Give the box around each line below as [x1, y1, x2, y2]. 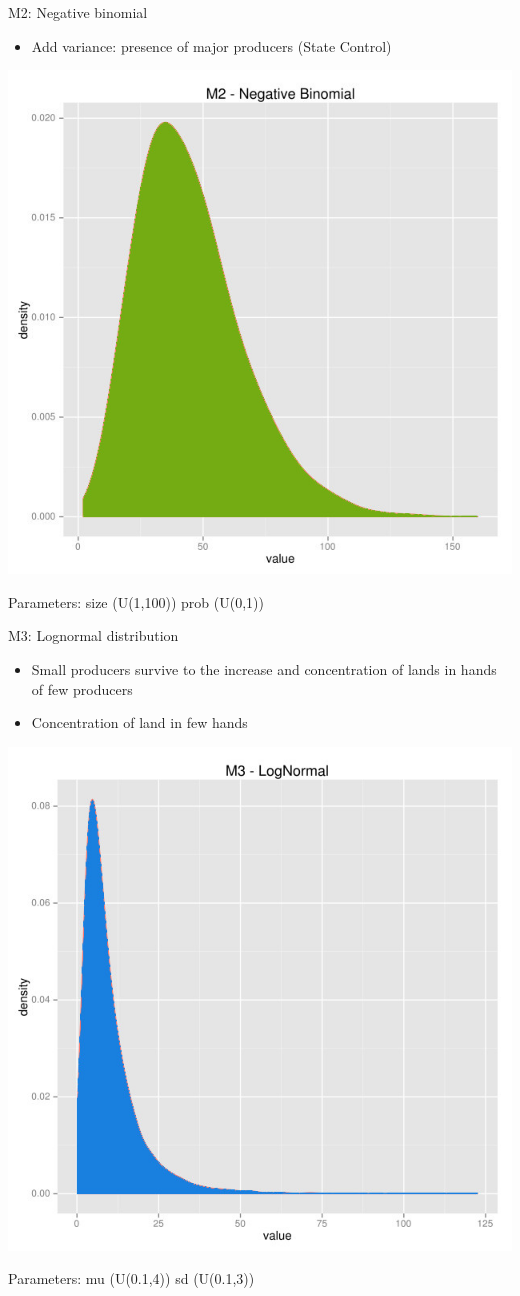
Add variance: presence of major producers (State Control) [31, 35, 392, 56]
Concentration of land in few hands [31, 712, 248, 733]
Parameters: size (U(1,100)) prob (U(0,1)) [8, 591, 264, 612]
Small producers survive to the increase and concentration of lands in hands [31, 658, 497, 679]
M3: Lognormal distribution [8, 625, 179, 646]
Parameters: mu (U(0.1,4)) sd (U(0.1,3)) [8, 1268, 255, 1289]
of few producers [31, 678, 133, 699]
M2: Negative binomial [8, 2, 148, 22]
